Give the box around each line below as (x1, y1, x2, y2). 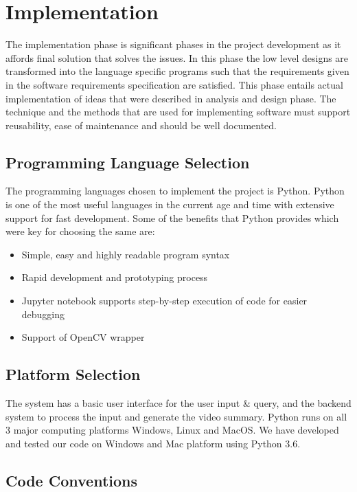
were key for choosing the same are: (5, 224, 155, 238)
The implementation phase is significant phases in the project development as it (5, 37, 341, 52)
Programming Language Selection (5, 151, 250, 172)
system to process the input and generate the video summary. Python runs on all (5, 409, 347, 423)
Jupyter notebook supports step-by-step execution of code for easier (21, 293, 308, 308)
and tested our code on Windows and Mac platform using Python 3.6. (5, 436, 301, 450)
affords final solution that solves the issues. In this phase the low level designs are (5, 50, 349, 65)
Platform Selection (5, 364, 141, 385)
